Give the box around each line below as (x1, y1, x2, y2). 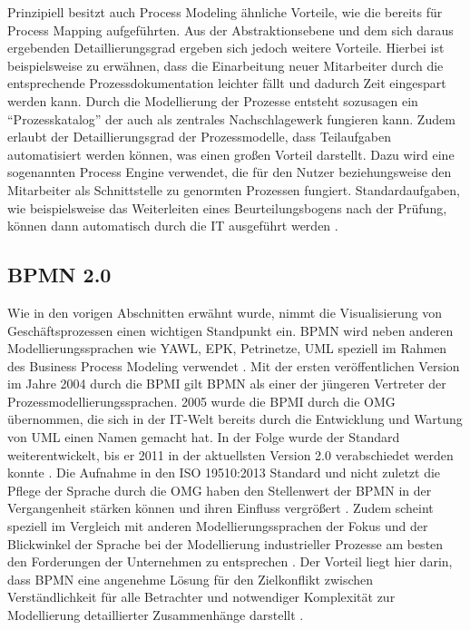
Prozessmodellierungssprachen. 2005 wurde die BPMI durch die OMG (7, 391, 396, 410)
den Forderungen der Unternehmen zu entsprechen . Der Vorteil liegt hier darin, (7, 552, 453, 571)
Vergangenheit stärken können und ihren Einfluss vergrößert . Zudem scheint (7, 498, 434, 517)
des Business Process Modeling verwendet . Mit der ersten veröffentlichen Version (7, 356, 460, 375)
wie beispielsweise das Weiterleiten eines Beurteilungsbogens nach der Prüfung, (7, 198, 447, 217)
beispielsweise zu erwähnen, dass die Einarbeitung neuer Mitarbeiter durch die (7, 55, 444, 74)
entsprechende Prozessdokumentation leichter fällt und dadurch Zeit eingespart (7, 74, 446, 93)
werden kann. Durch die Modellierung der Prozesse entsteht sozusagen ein (7, 91, 418, 110)
